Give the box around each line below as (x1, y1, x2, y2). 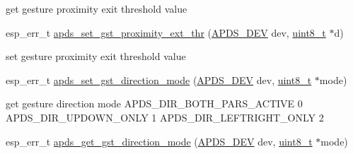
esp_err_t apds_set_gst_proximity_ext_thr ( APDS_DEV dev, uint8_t (6, 25, 326, 40)
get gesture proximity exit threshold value (6, 1, 187, 16)
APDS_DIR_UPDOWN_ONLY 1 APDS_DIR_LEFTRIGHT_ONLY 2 (6, 109, 324, 124)
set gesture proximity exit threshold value (6, 49, 186, 64)
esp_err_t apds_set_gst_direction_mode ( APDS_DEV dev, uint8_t (6, 72, 312, 87)
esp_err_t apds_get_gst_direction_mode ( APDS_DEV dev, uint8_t (6, 134, 313, 148)
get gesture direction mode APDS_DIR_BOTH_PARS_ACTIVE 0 (6, 96, 303, 111)
